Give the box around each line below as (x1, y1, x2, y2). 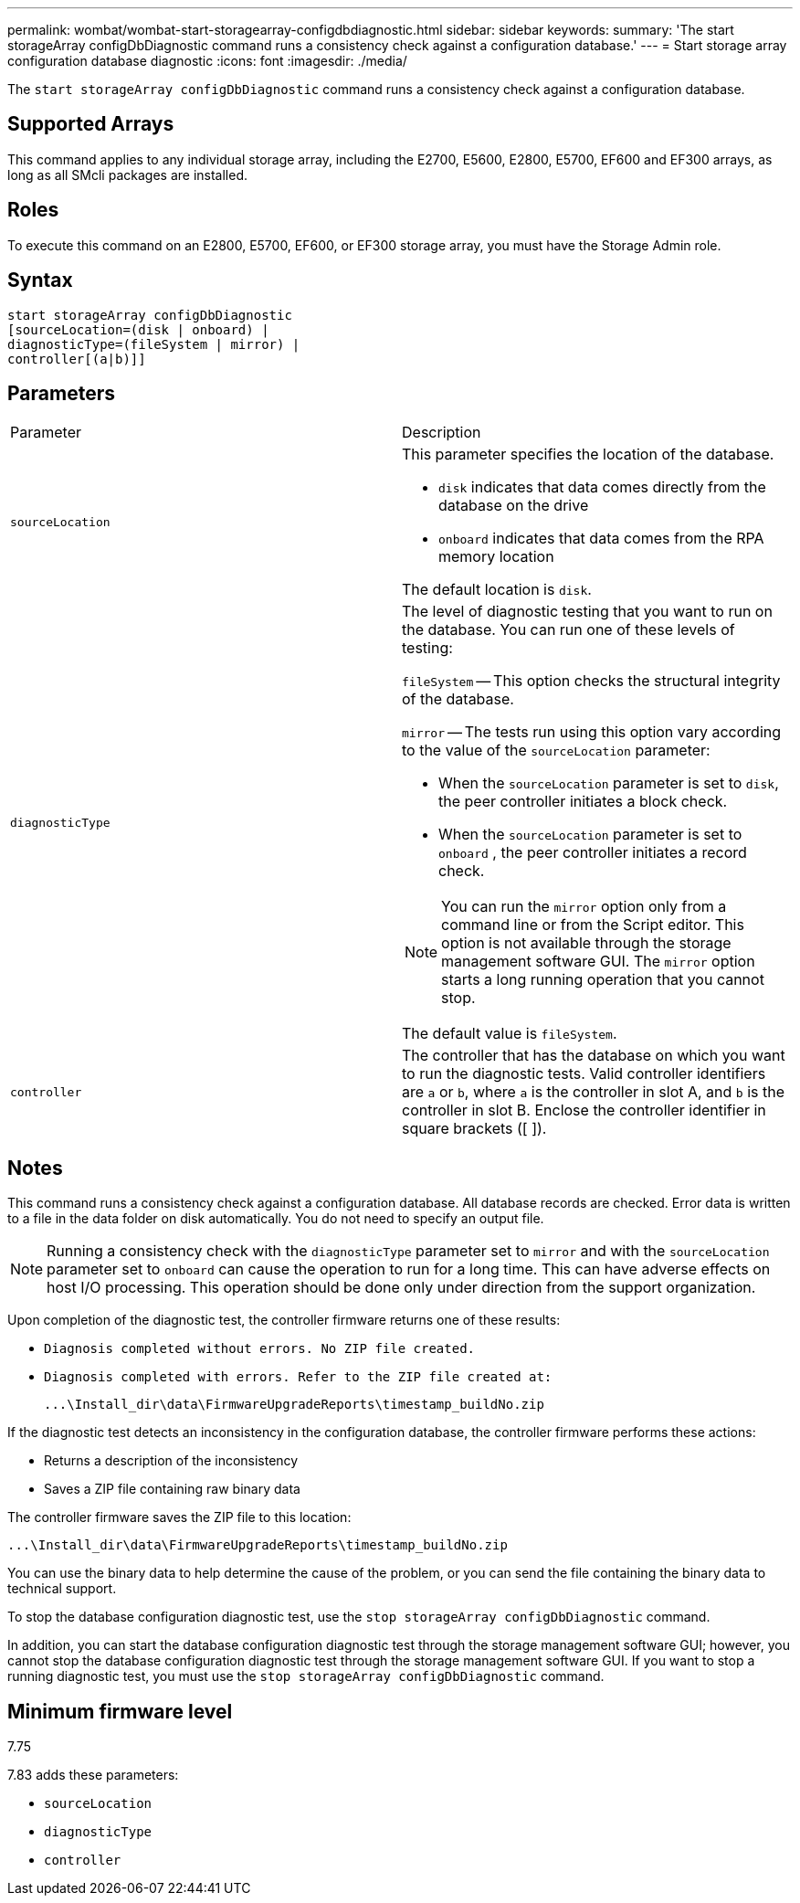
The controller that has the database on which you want (402, 1046, 785, 1065)
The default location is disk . (402, 580, 592, 599)
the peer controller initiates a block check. (438, 792, 728, 811)
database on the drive (438, 496, 589, 515)
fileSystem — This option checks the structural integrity (402, 671, 781, 691)
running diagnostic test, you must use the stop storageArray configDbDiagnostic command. (7, 1668, 605, 1685)
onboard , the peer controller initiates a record (438, 843, 747, 862)
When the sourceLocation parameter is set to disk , (438, 774, 779, 793)
